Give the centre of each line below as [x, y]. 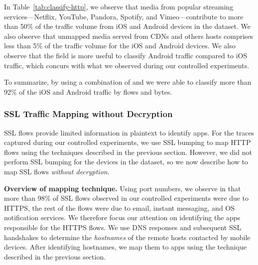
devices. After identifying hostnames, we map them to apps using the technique [125, 247]
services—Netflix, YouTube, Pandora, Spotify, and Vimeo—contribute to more [124, 16]
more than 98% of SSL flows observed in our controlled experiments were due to [127, 198]
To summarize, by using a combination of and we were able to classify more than [128, 82]
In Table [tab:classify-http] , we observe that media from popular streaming [119, 6]
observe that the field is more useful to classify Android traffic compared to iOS [126, 55]
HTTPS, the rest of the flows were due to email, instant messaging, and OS [120, 207]
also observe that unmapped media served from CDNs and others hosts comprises [129, 36]
